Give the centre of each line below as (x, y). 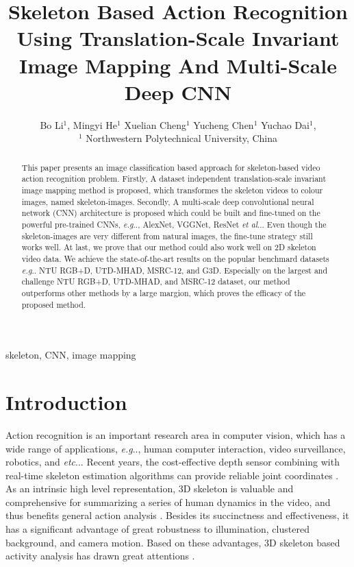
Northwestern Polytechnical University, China (182, 138)
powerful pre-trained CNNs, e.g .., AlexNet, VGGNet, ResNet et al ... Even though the (174, 224)
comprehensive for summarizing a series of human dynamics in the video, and (168, 502)
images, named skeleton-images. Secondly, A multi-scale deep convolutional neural (168, 201)
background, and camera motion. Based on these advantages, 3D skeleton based (173, 542)
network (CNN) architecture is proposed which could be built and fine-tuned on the (171, 213)
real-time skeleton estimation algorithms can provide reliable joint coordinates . (172, 475)
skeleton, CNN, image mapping (71, 355)
